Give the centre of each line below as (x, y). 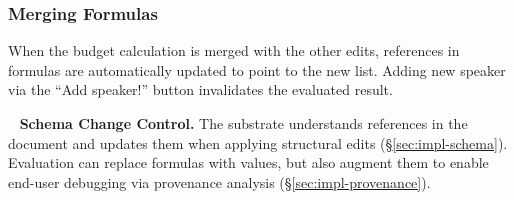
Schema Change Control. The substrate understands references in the (243, 123)
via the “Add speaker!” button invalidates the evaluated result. (200, 89)
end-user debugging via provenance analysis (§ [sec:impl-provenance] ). (219, 181)
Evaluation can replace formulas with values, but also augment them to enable (248, 162)
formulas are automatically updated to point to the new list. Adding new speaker (257, 69)
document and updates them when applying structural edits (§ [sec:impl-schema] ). (258, 142)
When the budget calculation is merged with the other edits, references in (234, 50)
